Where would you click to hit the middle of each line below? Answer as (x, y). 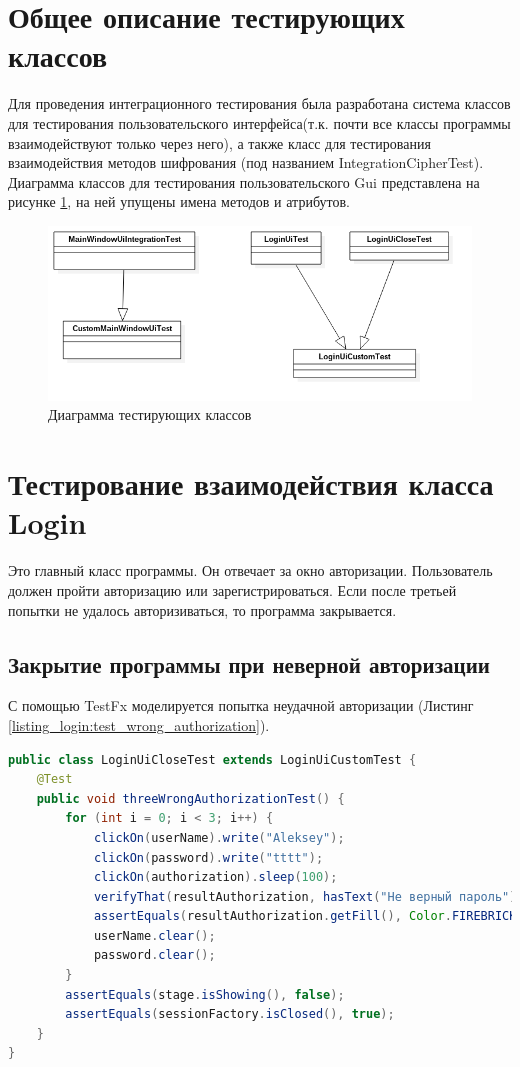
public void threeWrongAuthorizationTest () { (190, 798)
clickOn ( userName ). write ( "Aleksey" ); (219, 837)
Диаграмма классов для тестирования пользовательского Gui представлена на (244, 181)
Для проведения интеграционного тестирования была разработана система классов (259, 103)
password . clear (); (154, 955)
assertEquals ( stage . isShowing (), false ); (205, 994)
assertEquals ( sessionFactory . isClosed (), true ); (230, 1014)
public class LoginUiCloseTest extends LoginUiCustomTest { (212, 759)
